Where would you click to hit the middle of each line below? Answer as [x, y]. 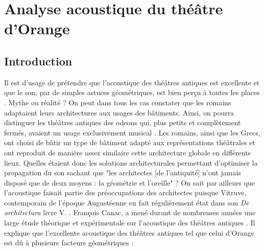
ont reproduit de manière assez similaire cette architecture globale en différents [128, 152]
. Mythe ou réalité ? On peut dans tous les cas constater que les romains [118, 102]
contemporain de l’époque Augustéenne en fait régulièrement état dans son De [127, 202]
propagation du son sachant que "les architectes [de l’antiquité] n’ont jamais [123, 173]
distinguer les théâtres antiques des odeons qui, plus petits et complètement [123, 122]
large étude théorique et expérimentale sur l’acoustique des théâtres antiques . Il [130, 223]
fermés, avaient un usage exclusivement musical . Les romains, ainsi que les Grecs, [132, 132]
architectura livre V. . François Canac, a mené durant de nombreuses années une [130, 212]
